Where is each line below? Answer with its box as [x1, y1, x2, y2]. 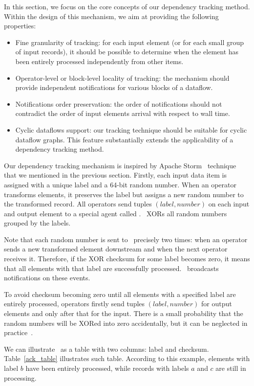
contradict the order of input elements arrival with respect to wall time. [15, 108, 230, 118]
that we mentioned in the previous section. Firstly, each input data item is [4, 170, 227, 180]
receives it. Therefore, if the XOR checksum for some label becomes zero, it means [4, 253, 250, 264]
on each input [208, 199, 250, 209]
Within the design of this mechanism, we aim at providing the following [4, 11, 219, 21]
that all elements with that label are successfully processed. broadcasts [4, 263, 219, 273]
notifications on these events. [4, 272, 90, 283]
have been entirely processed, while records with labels [25, 363, 189, 373]
